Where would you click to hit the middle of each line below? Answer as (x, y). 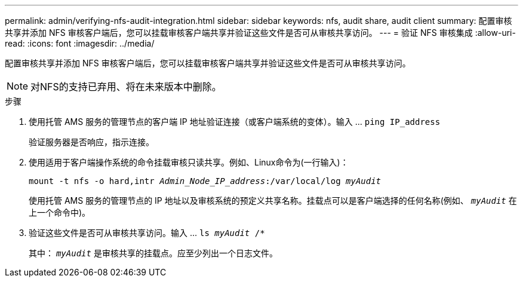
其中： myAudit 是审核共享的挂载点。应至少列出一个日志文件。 (153, 253)
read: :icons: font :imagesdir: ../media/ (80, 43)
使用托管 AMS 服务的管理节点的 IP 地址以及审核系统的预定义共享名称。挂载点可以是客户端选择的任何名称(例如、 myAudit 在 (273, 200)
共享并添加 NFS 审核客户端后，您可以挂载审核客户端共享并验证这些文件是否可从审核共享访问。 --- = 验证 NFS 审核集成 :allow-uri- (260, 33)
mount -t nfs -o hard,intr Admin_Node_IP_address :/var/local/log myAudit (205, 181)
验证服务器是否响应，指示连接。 (91, 142)
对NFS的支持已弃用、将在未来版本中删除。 (126, 87)
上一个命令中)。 (60, 212)
